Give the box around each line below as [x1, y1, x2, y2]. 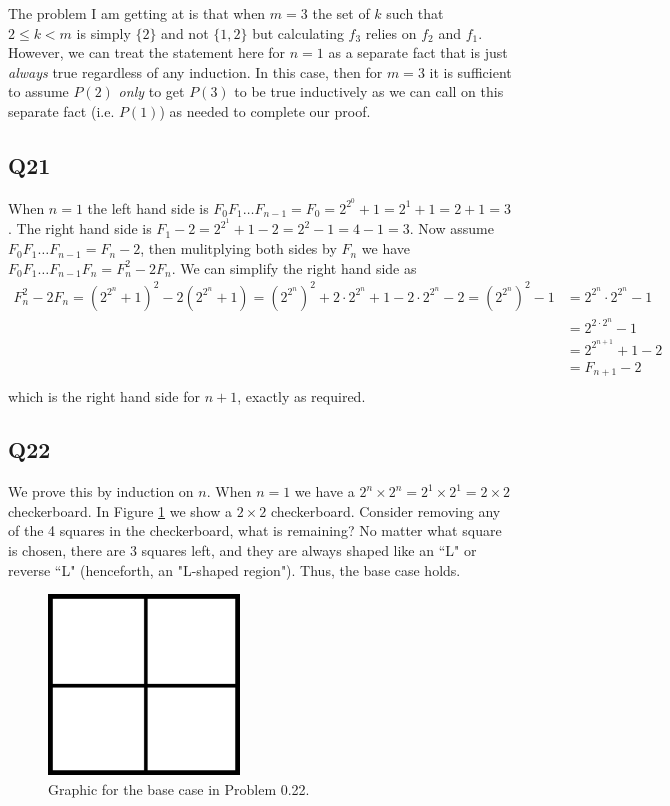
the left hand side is [87, 197, 209, 218]
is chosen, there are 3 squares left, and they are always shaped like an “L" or [8, 540, 477, 561]
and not [161, 22, 209, 43]
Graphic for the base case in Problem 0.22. [48, 778, 310, 799]
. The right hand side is [8, 218, 152, 239]
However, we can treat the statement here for [8, 42, 286, 63]
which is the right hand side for [8, 385, 200, 406]
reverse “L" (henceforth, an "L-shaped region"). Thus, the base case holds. [8, 559, 461, 580]
